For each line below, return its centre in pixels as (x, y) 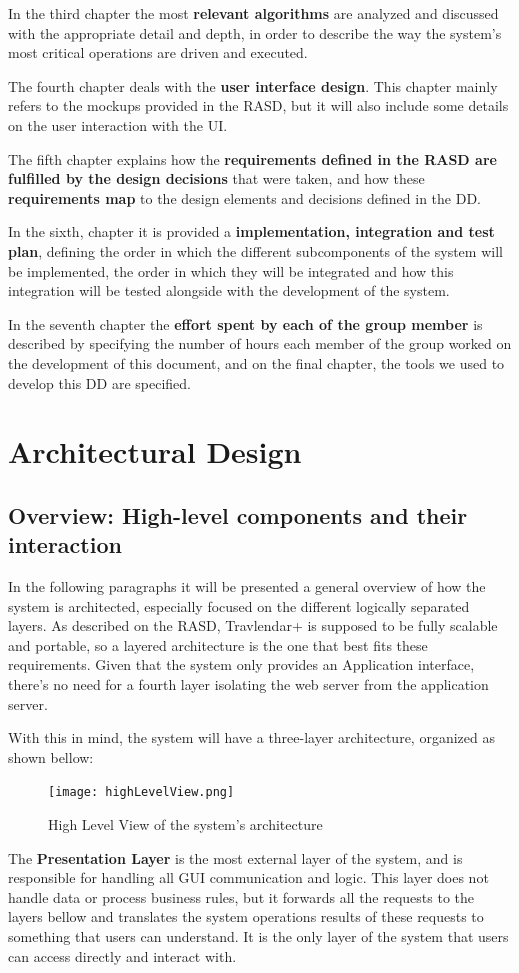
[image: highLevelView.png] (141, 792)
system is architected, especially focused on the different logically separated (239, 605)
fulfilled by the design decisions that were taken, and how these (216, 178)
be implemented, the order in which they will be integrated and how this (231, 270)
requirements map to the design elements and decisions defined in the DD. (245, 197)
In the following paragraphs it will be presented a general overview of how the (247, 586)
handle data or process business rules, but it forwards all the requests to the (241, 896)
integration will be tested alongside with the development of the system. (229, 290)
